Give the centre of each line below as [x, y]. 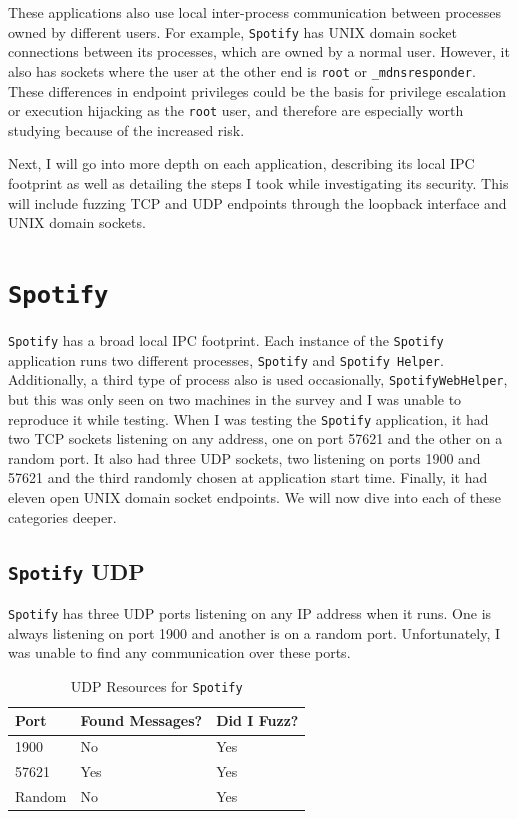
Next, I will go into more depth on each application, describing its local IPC [241, 163]
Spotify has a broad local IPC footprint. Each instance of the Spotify [226, 339]
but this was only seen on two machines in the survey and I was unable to [235, 398]
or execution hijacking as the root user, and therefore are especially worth [236, 110]
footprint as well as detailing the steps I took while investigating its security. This [258, 182]
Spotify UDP [76, 570]
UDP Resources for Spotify [156, 685]
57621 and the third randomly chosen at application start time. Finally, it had [248, 477]
